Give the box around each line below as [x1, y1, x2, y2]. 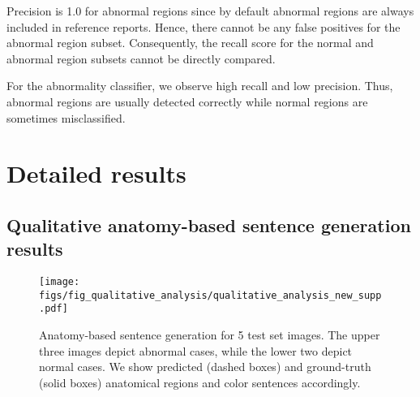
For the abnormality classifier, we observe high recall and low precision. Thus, [6, 77, 393, 94]
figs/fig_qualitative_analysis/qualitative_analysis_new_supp [39, 289, 382, 301]
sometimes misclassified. [6, 109, 126, 126]
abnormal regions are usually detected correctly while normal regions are [6, 93, 368, 110]
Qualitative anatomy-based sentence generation [6, 212, 411, 237]
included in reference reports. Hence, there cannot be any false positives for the [6, 18, 401, 35]
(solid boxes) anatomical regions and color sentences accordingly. [39, 373, 361, 391]
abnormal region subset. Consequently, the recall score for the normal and [6, 34, 374, 51]
